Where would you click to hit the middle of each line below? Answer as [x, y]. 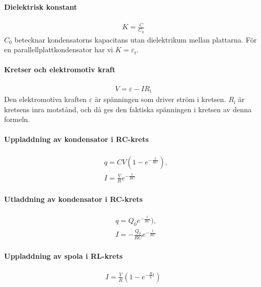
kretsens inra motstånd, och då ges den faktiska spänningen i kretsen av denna [128, 109]
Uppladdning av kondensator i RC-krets [76, 139]
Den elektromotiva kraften [45, 99]
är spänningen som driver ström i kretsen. [160, 99]
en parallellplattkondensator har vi [59, 49]
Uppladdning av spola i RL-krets [64, 255]
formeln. [17, 119]
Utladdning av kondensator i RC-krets [74, 199]
